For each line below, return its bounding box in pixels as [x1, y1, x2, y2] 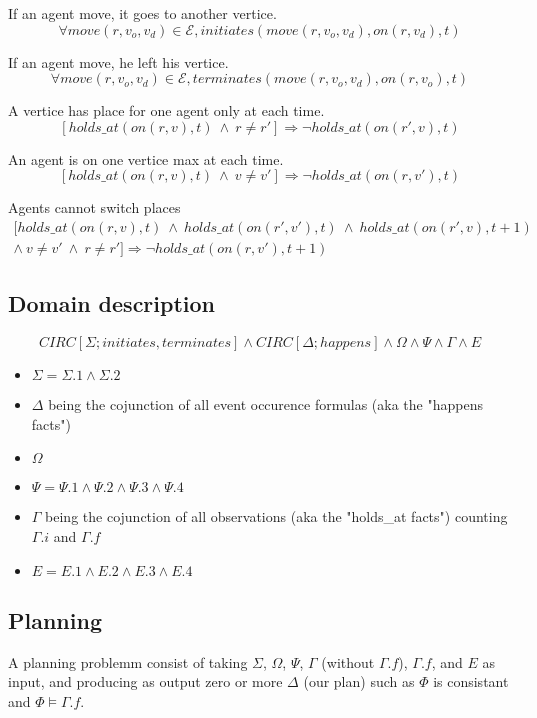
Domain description [8, 288, 216, 319]
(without [321, 651, 375, 672]
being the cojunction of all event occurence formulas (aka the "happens [48, 394, 483, 415]
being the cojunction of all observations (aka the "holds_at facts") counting [45, 506, 508, 527]
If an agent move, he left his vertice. [8, 51, 229, 72]
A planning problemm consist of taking [8, 651, 248, 672]
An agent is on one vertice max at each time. [8, 148, 284, 169]
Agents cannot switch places [8, 197, 181, 218]
